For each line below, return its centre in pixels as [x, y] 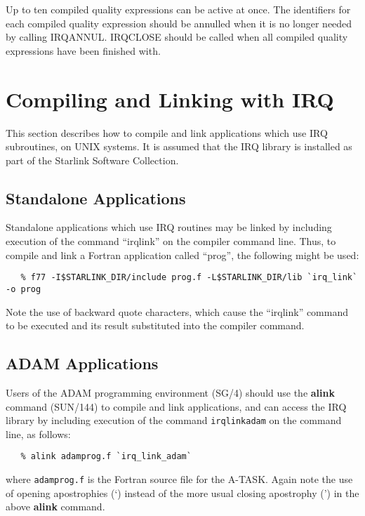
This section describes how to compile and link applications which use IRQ [167, 132]
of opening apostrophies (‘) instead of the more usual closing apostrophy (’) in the [182, 492]
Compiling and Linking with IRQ [170, 99]
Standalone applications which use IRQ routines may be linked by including [169, 227]
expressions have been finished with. [83, 50]
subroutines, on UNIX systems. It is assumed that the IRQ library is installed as [179, 146]
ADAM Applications [82, 363]
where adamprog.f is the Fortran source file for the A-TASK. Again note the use [179, 479]
